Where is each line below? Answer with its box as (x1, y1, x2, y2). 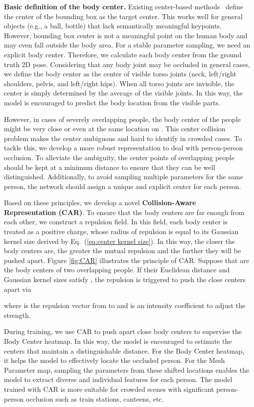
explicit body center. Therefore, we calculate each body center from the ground (4, 49, 242, 59)
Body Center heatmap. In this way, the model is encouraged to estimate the (4, 336, 232, 346)
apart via (4, 284, 31, 294)
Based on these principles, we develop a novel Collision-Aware (4, 197, 196, 208)
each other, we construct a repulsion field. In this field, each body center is (4, 216, 228, 227)
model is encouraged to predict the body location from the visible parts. (4, 97, 220, 107)
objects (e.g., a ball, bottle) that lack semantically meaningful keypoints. (4, 21, 222, 31)
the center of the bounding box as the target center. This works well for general (4, 11, 243, 21)
